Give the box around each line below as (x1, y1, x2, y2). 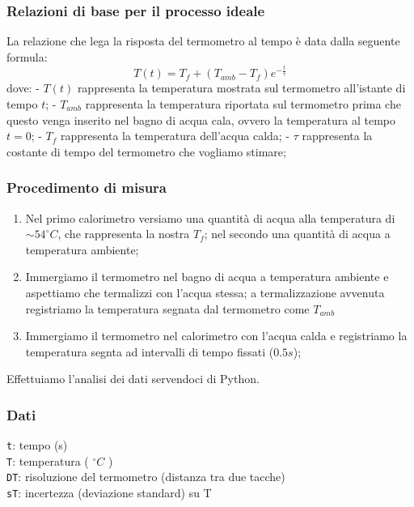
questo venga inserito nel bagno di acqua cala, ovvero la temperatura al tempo (6, 111, 395, 128)
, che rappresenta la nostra (57, 225, 190, 242)
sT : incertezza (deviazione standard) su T (6, 484, 212, 501)
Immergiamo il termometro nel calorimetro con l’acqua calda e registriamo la (25, 327, 408, 344)
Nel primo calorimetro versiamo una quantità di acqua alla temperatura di (25, 209, 395, 226)
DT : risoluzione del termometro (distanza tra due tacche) (6, 468, 285, 485)
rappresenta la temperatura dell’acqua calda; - (61, 127, 290, 144)
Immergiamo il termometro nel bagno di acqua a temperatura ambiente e (25, 268, 389, 285)
